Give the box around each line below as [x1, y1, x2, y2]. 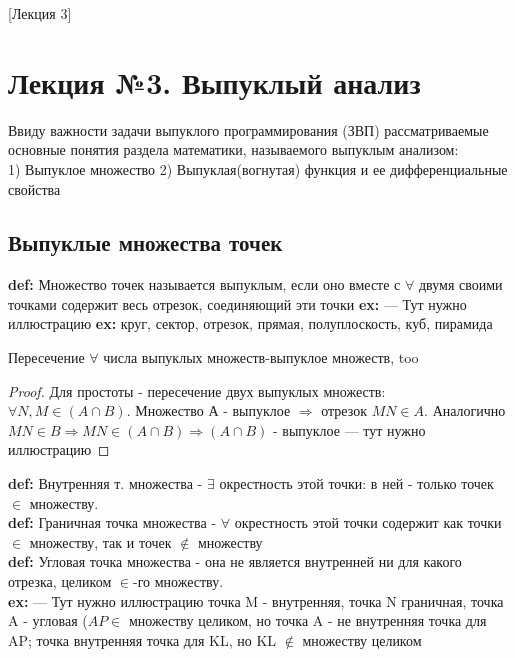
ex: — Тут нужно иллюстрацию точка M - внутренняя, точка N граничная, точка [8, 590, 504, 611]
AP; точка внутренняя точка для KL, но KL [8, 629, 277, 650]
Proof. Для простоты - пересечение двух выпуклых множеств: [8, 380, 386, 401]
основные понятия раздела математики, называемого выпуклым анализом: [8, 139, 459, 160]
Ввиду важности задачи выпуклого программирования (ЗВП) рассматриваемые [8, 119, 489, 140]
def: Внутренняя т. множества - [8, 473, 203, 494]
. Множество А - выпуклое [126, 400, 291, 421]
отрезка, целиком [8, 571, 112, 592]
